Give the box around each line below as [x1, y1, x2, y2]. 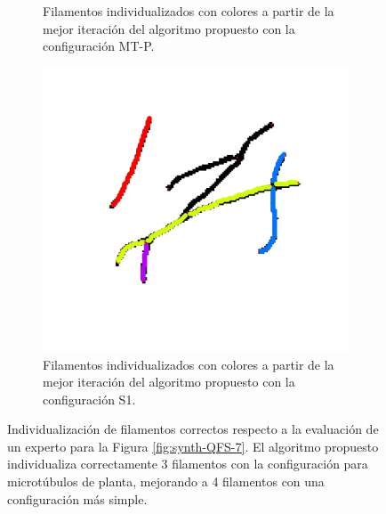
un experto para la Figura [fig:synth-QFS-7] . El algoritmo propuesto [7, 436, 379, 455]
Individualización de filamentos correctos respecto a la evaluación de [7, 420, 379, 438]
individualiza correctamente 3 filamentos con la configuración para [7, 454, 368, 473]
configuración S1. [43, 389, 136, 408]
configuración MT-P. [43, 37, 155, 55]
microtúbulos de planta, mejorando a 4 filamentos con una [7, 472, 325, 491]
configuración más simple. [7, 489, 148, 508]
